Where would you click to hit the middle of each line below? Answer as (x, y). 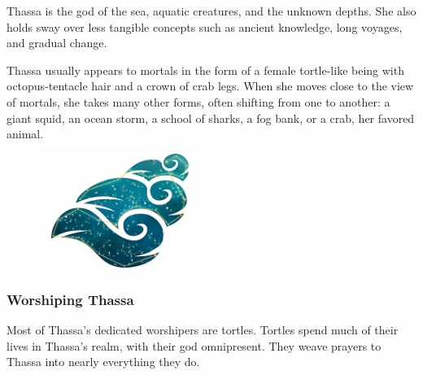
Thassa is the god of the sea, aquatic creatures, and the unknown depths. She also (211, 11)
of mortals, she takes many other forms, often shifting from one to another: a (198, 101)
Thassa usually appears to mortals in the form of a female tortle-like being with (205, 70)
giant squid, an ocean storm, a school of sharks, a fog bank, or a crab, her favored (211, 118)
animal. (25, 134)
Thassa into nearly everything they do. (103, 362)
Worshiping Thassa (70, 299)
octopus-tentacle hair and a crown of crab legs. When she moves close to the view (210, 86)
